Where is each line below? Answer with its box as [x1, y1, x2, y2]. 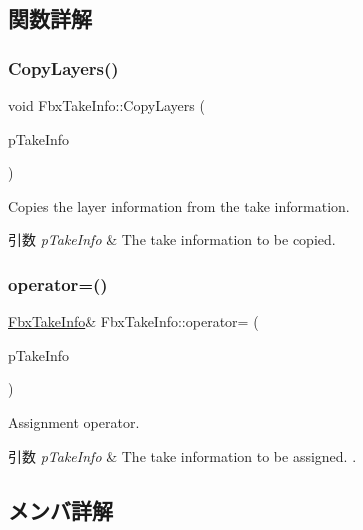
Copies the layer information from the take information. [8, 195, 350, 216]
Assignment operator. [8, 411, 140, 432]
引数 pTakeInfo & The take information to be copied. [8, 229, 336, 250]
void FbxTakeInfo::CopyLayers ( [8, 95, 205, 115]
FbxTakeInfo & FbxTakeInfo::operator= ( [8, 311, 259, 332]
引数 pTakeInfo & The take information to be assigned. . [8, 445, 357, 466]
